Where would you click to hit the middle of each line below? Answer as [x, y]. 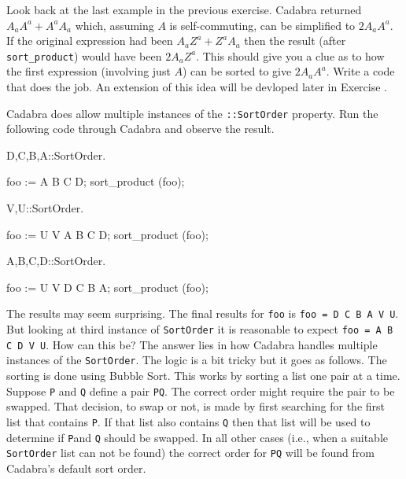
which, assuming [114, 25]
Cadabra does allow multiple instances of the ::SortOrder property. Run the [192, 113]
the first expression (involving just [89, 71]
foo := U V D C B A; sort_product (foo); [107, 287]
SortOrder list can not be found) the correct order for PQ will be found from [191, 453]
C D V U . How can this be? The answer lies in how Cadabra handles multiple [192, 344]
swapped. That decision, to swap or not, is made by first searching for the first [196, 406]
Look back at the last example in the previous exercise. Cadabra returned [184, 9]
